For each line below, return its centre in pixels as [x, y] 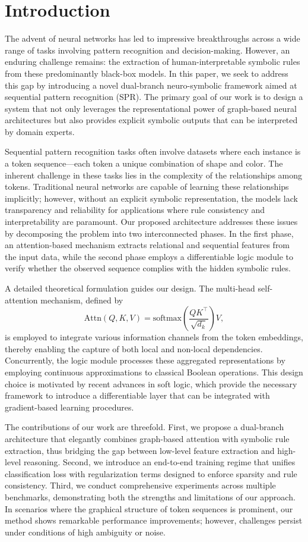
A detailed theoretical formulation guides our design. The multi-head [130, 288]
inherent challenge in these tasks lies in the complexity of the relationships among [154, 175]
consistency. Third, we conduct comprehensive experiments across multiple [140, 485]
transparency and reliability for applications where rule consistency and [135, 210]
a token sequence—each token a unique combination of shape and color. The [144, 163]
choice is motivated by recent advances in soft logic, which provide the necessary [151, 383]
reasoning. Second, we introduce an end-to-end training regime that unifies [159, 462]
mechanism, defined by [82, 300]
